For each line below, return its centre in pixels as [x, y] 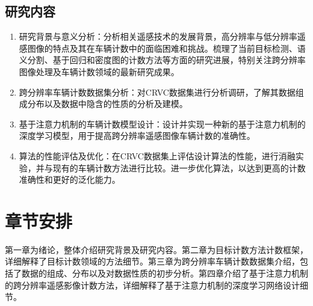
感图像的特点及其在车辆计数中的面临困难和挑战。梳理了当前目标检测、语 [162, 48]
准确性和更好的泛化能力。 [70, 179]
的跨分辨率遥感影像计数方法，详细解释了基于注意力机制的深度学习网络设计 [152, 285]
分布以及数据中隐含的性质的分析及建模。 [107, 104]
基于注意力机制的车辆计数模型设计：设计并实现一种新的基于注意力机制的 [162, 124]
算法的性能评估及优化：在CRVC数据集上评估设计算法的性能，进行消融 [157, 155]
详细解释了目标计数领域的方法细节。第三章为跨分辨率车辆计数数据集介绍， [152, 261]
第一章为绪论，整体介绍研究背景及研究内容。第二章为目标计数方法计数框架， [156, 249]
